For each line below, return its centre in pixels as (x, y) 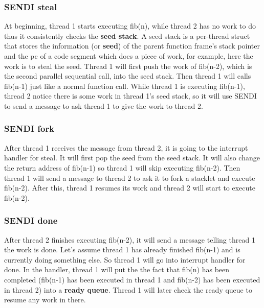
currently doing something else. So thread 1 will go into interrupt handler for (125, 259)
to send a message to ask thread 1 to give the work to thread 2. (104, 105)
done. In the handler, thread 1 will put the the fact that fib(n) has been (117, 269)
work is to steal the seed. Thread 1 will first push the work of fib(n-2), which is (128, 66)
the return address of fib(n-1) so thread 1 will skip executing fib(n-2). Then (122, 167)
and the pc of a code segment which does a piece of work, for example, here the (129, 56)
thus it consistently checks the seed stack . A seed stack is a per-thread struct (127, 35)
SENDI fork (29, 128)
